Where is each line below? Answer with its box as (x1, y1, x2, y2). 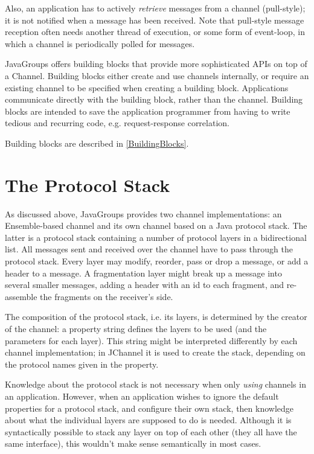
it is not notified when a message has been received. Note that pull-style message (5, 13, 304, 26)
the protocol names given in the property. (5, 357, 159, 370)
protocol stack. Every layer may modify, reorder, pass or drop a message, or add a (5, 255, 309, 267)
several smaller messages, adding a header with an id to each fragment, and (5, 278, 284, 291)
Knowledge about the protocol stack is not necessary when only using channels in (5, 378, 306, 391)
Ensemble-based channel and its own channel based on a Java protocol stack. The (5, 219, 307, 232)
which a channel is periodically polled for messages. (5, 37, 195, 50)
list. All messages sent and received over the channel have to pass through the (5, 243, 293, 255)
